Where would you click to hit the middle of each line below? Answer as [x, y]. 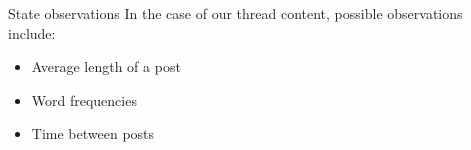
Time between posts [93, 133]
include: [32, 32]
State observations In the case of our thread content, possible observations [235, 13]
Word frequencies [84, 99]
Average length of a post [106, 66]
